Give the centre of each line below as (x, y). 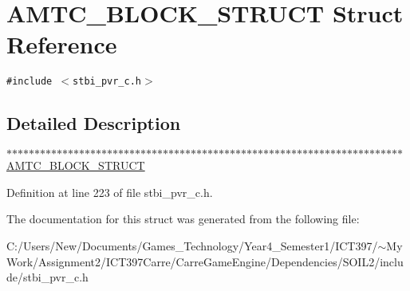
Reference (62, 44)
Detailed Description (94, 123)
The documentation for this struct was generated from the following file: (183, 219)
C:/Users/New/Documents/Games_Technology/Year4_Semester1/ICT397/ (192, 245)
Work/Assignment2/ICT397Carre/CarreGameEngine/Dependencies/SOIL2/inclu (205, 261)
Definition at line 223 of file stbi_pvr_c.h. (110, 192)
